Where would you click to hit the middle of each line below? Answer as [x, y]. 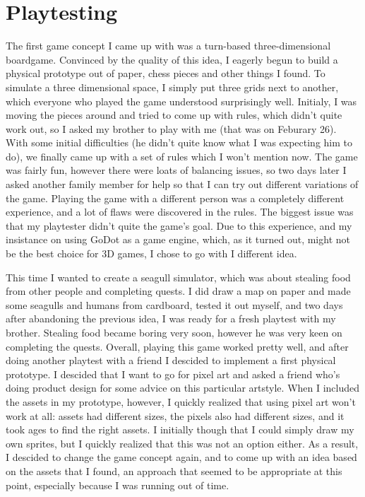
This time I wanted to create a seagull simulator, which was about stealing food [178, 277]
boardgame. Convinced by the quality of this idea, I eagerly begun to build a [172, 59]
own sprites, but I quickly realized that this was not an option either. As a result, [182, 443]
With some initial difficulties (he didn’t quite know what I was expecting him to [179, 142]
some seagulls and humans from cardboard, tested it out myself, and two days [174, 304]
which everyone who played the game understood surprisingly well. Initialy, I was [181, 101]
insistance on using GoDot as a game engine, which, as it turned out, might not [178, 239]
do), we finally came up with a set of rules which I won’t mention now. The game [182, 156]
